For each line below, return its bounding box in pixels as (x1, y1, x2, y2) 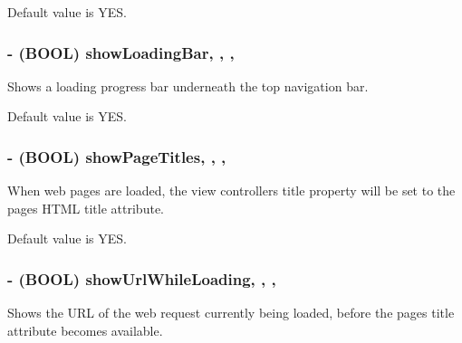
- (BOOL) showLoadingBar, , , (7, 41, 235, 63)
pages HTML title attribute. (7, 198, 164, 217)
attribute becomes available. (7, 320, 163, 339)
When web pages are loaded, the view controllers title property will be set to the (7, 181, 456, 200)
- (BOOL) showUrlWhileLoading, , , (7, 267, 276, 290)
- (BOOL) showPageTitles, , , (7, 145, 226, 167)
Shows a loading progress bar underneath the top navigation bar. (7, 76, 369, 95)
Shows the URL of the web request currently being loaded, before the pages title (7, 303, 455, 322)
